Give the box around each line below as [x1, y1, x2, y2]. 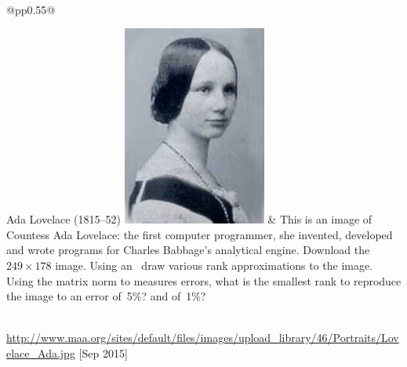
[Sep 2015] [78, 344, 128, 361]
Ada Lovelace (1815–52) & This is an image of [6, 211, 372, 227]
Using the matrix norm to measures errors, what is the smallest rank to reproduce [6, 272, 402, 289]
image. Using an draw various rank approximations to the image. [55, 256, 373, 273]
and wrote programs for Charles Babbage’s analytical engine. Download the [6, 242, 370, 258]
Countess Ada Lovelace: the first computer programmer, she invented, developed [6, 226, 393, 242]
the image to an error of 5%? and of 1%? [6, 288, 206, 304]
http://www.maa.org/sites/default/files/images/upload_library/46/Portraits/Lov [6, 329, 399, 346]
